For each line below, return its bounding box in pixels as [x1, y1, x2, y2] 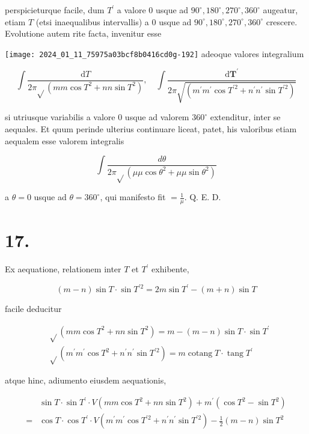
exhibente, [151, 263, 189, 275]
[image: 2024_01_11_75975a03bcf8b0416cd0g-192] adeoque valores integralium [5, 47, 304, 60]
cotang [188, 349, 213, 358]
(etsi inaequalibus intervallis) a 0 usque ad [35, 15, 192, 28]
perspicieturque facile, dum [5, 4, 105, 16]
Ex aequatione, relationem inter [5, 263, 121, 275]
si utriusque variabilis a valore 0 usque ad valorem [5, 111, 189, 123]
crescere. [266, 15, 298, 28]
